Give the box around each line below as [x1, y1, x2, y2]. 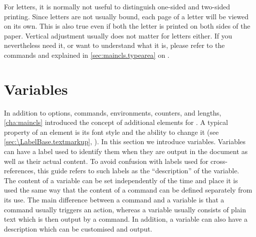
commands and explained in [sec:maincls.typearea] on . [4, 49, 170, 60]
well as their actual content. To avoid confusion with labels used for [4, 156, 209, 166]
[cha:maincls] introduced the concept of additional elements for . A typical [4, 117, 228, 127]
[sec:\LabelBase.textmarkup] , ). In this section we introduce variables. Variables [4, 136, 246, 147]
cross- [210, 156, 228, 166]
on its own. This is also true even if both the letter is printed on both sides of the [4, 21, 251, 31]
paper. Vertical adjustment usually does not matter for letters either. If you [4, 30, 232, 40]
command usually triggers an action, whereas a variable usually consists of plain [4, 204, 246, 214]
